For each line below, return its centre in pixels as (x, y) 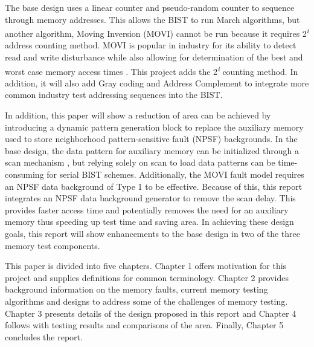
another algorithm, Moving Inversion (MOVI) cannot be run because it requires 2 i (157, 32)
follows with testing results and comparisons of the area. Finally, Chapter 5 (144, 325)
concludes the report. (44, 336)
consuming (24, 174)
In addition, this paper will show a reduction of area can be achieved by (138, 115)
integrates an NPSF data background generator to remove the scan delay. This (150, 198)
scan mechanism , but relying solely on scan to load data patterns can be (140, 162)
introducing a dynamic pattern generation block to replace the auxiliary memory (154, 127)
